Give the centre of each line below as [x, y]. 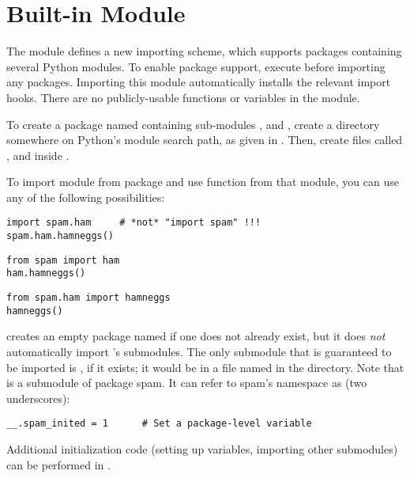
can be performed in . [58, 464]
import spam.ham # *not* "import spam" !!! [134, 223]
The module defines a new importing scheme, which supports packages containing [204, 51]
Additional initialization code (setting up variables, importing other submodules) [202, 449]
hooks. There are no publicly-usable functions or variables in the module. [183, 97]
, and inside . [38, 155]
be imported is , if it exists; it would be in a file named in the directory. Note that [205, 367]
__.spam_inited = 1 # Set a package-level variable [159, 424]
